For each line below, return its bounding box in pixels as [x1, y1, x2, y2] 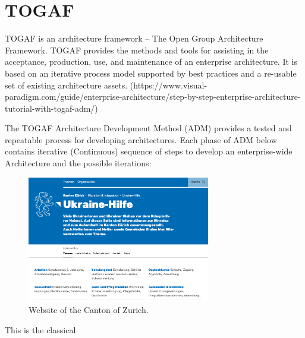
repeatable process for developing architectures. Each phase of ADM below [5, 133, 277, 146]
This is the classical [5, 323, 76, 336]
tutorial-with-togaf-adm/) [5, 102, 98, 114]
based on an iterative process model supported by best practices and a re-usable [5, 67, 297, 79]
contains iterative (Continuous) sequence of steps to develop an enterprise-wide [5, 145, 293, 157]
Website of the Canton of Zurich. [29, 303, 149, 315]
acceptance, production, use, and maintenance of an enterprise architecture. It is [5, 55, 297, 68]
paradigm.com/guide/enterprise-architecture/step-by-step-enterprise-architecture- [5, 90, 301, 103]
